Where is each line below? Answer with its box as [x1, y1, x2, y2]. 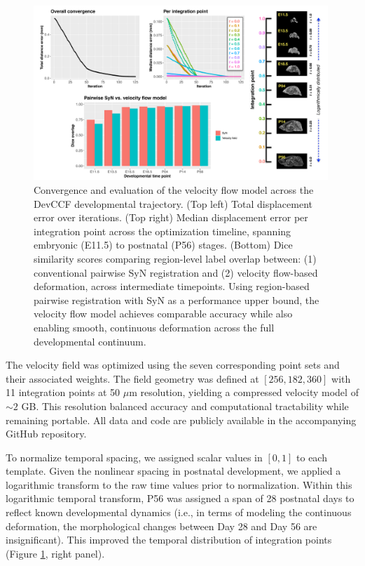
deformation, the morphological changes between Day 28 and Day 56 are [6, 518, 317, 533]
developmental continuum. [34, 334, 146, 348]
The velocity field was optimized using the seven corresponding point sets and [6, 357, 340, 372]
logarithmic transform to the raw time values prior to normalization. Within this [6, 477, 352, 492]
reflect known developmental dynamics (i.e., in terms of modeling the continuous [6, 505, 352, 520]
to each [296, 449, 327, 464]
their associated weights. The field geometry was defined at [6, 371, 259, 386]
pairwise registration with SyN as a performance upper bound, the [34, 292, 319, 307]
